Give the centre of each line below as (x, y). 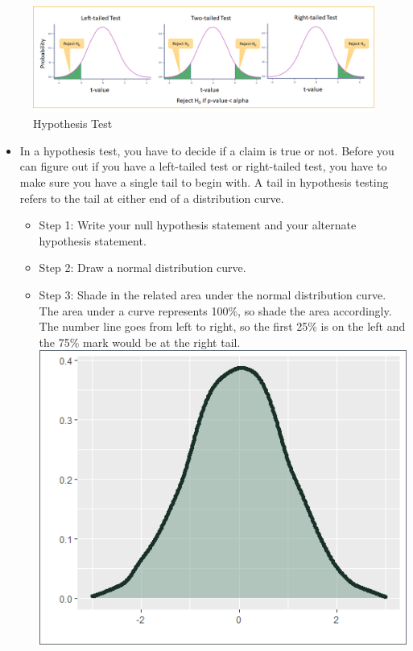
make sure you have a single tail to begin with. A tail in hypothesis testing (204, 182)
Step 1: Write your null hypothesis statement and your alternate (198, 225)
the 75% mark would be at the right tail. (140, 342)
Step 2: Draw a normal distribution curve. (142, 268)
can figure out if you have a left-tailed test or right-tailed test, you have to (203, 166)
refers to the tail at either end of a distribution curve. (152, 198)
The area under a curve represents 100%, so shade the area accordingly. (215, 310)
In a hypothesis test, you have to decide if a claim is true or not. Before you (207, 150)
